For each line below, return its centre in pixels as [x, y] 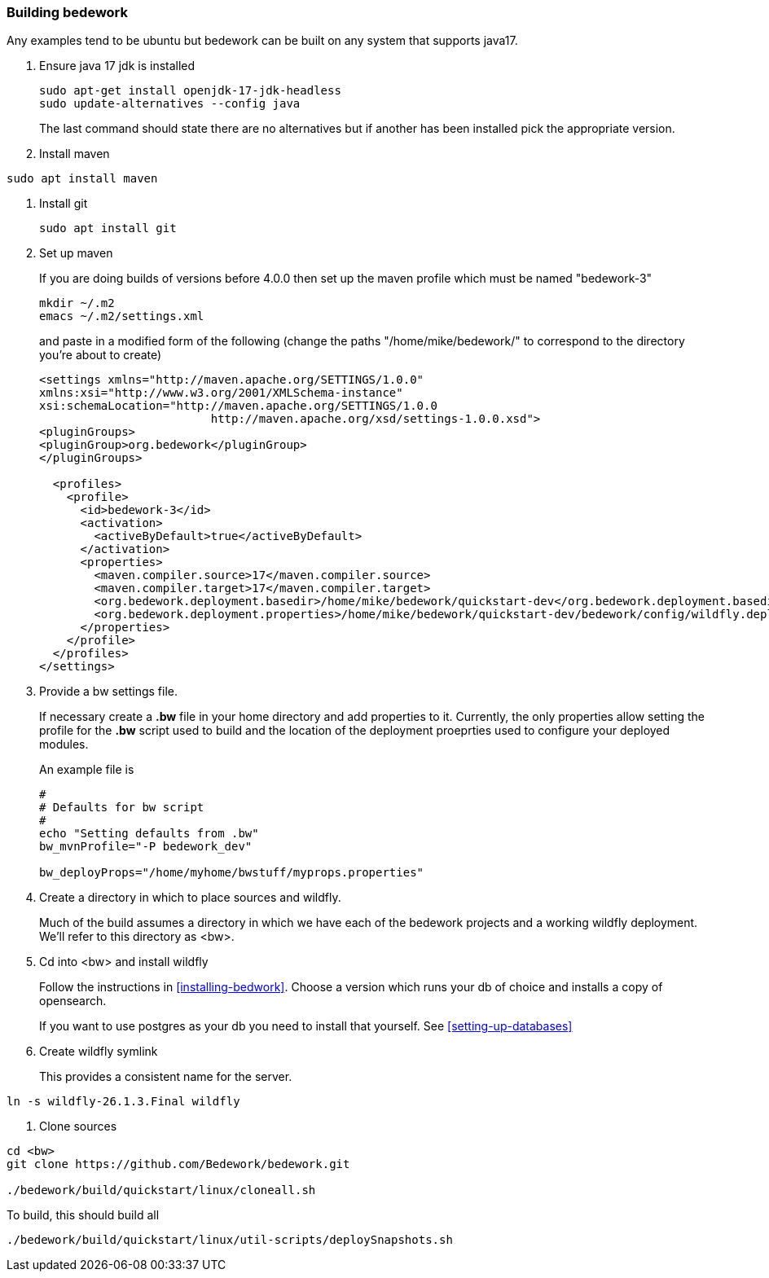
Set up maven [76, 253]
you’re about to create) [101, 355]
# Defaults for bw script [122, 808]
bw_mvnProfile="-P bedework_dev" [146, 847]
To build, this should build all [83, 1215]
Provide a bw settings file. [108, 692]
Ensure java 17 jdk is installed [117, 66]
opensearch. [73, 1001]
